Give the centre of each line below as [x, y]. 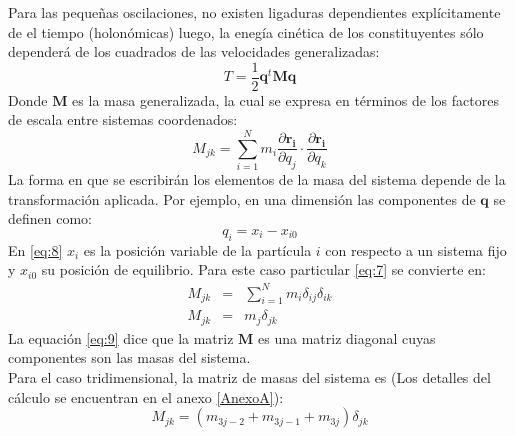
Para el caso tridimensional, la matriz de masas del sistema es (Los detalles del [249, 376]
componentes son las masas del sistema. [129, 357]
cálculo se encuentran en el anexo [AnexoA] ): [146, 396]
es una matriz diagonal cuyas [347, 337]
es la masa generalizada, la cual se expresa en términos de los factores [285, 99]
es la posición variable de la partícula [197, 249]
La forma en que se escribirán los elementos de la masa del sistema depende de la [257, 179]
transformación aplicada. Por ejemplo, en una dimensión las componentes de [242, 198]
